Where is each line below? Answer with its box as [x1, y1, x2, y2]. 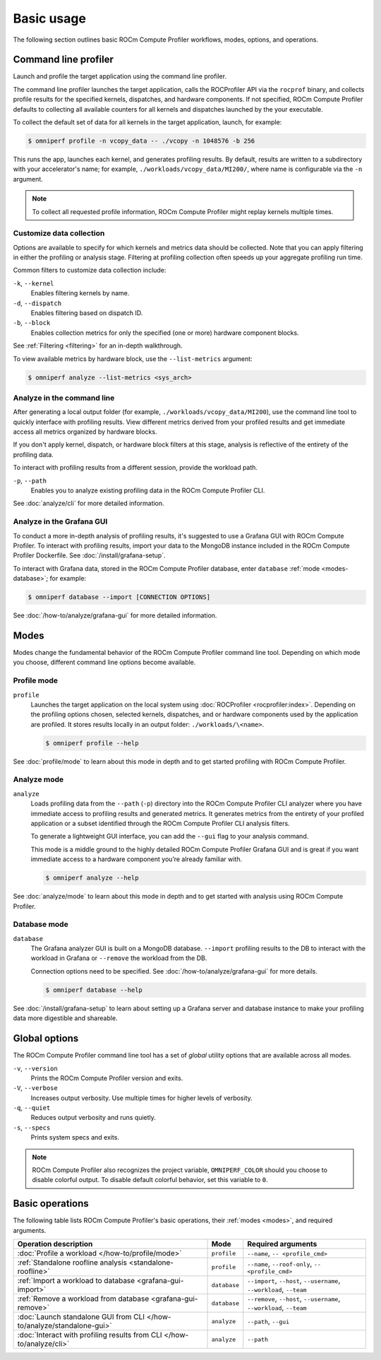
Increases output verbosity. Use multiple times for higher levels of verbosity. [30, 1094, 253, 1102]
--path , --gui [247, 1316, 289, 1326]
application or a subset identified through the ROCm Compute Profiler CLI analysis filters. [30, 820, 290, 827]
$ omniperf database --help [45, 986, 143, 994]
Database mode [13, 919, 68, 929]
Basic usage [13, 11, 86, 26]
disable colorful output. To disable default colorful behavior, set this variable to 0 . [32, 1176, 268, 1184]
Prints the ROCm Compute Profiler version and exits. [30, 1074, 183, 1082]
